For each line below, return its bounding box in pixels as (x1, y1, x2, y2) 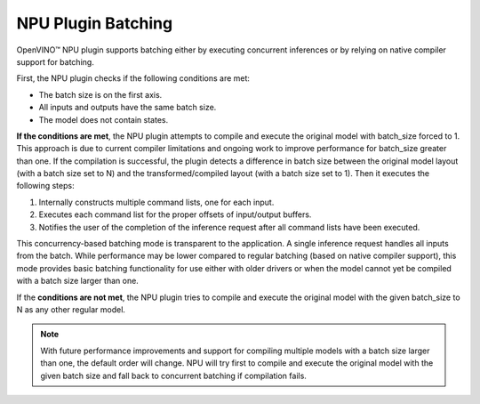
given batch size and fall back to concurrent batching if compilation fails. (40, 370, 307, 381)
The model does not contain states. (38, 114, 169, 125)
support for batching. (16, 56, 95, 67)
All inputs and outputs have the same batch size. (38, 102, 217, 113)
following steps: (16, 181, 75, 191)
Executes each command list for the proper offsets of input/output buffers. (38, 209, 312, 220)
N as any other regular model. (16, 303, 126, 315)
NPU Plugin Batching (16, 13, 173, 33)
